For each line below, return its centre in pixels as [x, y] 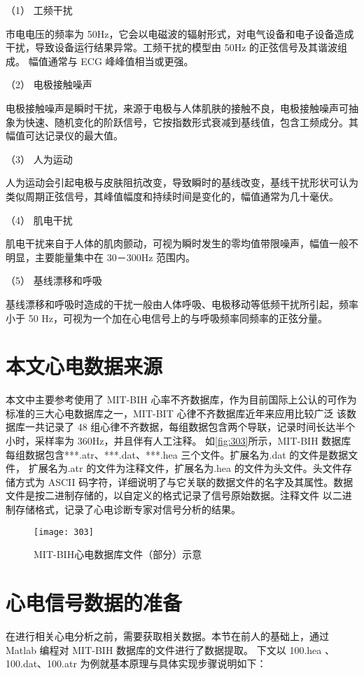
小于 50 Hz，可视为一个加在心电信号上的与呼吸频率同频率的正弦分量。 [167, 318]
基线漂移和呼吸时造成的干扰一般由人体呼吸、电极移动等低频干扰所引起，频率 [182, 304]
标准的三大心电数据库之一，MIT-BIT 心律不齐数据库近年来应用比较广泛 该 [176, 413]
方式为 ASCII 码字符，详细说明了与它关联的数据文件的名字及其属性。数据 [184, 481]
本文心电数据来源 [84, 366]
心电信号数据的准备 [94, 602]
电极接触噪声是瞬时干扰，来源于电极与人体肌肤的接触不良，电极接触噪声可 [177, 107]
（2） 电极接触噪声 [49, 84]
